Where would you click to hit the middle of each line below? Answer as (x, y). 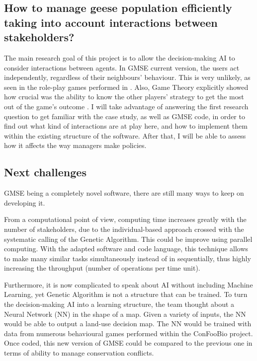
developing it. (25, 202)
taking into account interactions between (111, 22)
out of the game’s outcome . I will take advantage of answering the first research (126, 106)
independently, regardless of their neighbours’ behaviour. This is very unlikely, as (127, 77)
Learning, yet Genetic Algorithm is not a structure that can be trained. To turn (126, 294)
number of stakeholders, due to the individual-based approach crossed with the (124, 229)
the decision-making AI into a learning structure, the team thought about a (119, 304)
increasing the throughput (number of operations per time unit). (102, 268)
